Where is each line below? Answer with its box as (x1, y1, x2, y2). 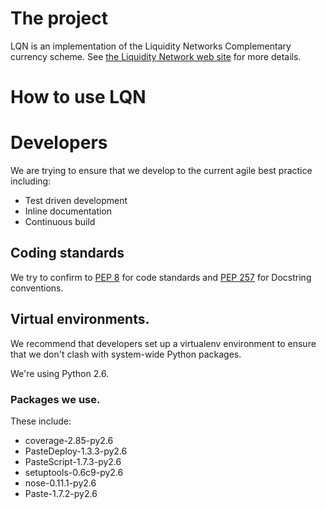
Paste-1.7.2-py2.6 (24, 487, 98, 499)
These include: (10, 415, 72, 427)
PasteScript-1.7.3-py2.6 (24, 455, 122, 467)
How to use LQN (10, 86, 147, 109)
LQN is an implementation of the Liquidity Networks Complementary (10, 40, 292, 52)
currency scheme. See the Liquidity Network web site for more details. (10, 50, 302, 62)
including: (10, 175, 52, 187)
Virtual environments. (10, 311, 150, 328)
